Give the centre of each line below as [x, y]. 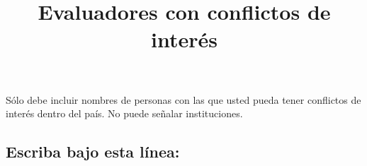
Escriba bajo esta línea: [93, 152]
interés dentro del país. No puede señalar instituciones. [124, 113]
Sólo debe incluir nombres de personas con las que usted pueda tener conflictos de [183, 99]
